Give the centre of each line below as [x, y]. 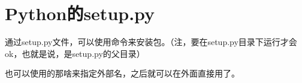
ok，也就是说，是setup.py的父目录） [75, 53]
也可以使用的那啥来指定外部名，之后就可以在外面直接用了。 [122, 73]
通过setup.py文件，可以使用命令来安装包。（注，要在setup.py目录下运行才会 [151, 42]
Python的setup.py [80, 13]
